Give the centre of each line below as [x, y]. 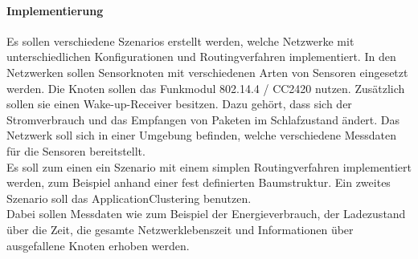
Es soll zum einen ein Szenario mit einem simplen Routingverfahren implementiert [209, 166]
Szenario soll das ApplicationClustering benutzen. [129, 198]
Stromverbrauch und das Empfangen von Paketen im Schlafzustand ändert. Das [203, 119]
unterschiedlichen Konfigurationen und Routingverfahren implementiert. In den [201, 57]
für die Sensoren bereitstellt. [76, 150]
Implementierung [55, 10]
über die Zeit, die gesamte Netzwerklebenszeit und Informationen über [180, 229]
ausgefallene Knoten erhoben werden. [98, 245]
